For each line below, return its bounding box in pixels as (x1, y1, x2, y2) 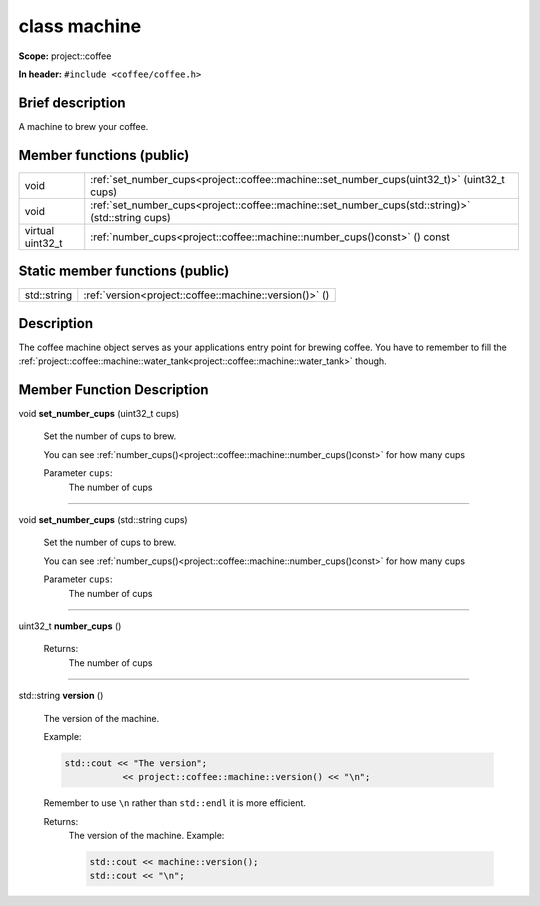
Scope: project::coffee (18, 50, 112, 62)
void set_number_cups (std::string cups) (18, 514, 189, 526)
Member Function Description (18, 381, 209, 398)
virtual (24, 223, 55, 237)
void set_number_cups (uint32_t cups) (18, 408, 180, 420)
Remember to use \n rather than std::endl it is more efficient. (43, 797, 307, 809)
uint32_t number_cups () (18, 620, 122, 632)
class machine (18, 15, 142, 37)
